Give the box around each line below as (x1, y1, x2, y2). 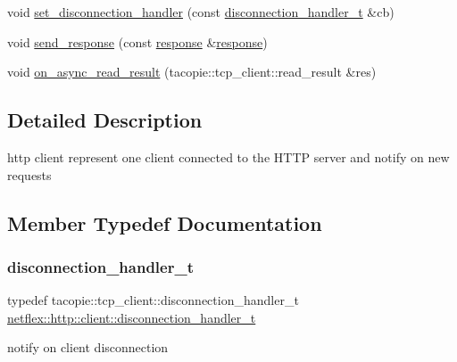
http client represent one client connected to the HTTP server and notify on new (7, 147, 450, 166)
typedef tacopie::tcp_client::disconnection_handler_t (7, 291, 299, 309)
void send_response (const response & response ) (7, 32, 268, 51)
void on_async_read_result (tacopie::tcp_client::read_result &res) (7, 62, 377, 81)
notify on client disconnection (7, 338, 169, 357)
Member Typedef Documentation (7, 209, 322, 236)
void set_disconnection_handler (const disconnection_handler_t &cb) (7, 3, 395, 21)
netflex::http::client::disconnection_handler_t (7, 308, 256, 326)
